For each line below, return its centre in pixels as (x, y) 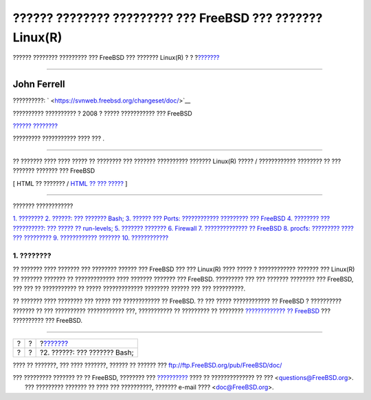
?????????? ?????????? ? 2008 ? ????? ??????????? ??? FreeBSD (102, 113)
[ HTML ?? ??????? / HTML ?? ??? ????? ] (70, 183)
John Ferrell (39, 84)
